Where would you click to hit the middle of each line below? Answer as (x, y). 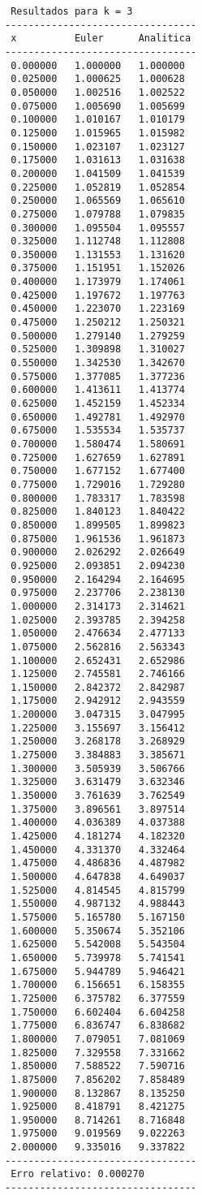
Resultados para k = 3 (72, 11)
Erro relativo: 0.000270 (77, 1174)
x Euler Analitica (101, 39)
